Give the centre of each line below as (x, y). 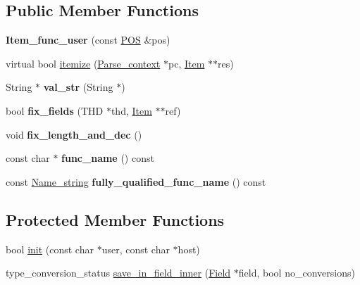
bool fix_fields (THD (55, 110)
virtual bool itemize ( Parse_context (83, 63)
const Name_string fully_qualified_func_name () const (136, 181)
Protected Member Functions (115, 219)
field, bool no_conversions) (297, 273)
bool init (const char (50, 249)
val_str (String (78, 87)
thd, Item (131, 110)
